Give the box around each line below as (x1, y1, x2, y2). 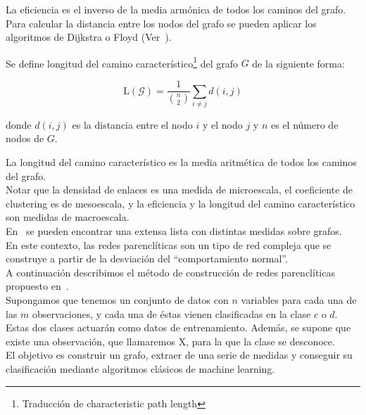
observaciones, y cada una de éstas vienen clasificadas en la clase (32, 306, 311, 321)
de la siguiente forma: (252, 56, 345, 70)
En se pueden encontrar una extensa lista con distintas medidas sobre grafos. (6, 223, 342, 238)
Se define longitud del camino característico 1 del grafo (6, 53, 238, 70)
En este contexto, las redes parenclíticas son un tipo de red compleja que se (6, 237, 332, 252)
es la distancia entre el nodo (72, 117, 193, 132)
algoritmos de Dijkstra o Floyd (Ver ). (6, 30, 172, 44)
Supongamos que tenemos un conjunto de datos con (6, 292, 229, 307)
